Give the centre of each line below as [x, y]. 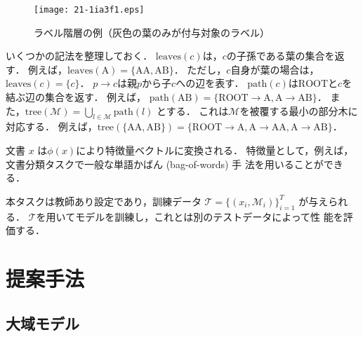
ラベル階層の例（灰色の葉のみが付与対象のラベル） [152, 32]
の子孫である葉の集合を [280, 56]
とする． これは [193, 110]
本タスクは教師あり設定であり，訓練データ [104, 201]
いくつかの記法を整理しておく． [79, 56]
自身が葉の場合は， [275, 69]
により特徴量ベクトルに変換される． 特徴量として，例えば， [215, 150]
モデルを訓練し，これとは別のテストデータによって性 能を [209, 216]
